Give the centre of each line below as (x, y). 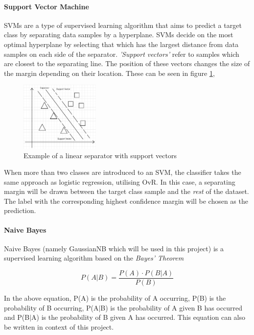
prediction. (20, 210)
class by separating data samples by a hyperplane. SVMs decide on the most (119, 35)
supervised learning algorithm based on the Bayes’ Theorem (94, 258)
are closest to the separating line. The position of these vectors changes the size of (127, 63)
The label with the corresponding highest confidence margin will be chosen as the (126, 201)
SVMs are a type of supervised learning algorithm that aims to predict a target (123, 25)
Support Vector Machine (46, 6)
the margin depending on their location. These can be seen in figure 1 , (109, 73)
